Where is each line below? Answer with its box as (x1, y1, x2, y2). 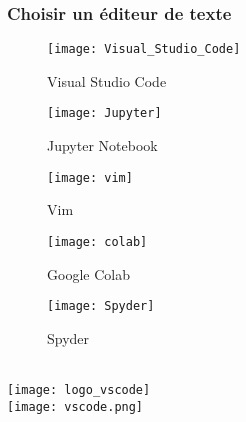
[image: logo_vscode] (7, 383, 151, 398)
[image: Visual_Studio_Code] (47, 42, 241, 57)
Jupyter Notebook (47, 135, 158, 156)
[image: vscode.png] (7, 399, 144, 414)
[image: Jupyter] (47, 106, 162, 121)
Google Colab (47, 263, 130, 284)
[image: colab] (47, 234, 148, 249)
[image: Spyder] (47, 299, 155, 314)
